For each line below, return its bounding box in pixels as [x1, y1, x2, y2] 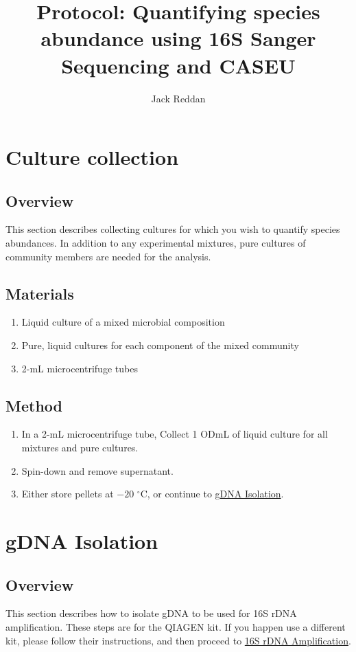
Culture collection [5, 143, 179, 171]
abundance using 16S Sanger [40, 24, 316, 52]
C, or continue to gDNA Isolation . [140, 486, 284, 501]
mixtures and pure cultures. [21, 440, 139, 455]
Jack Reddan [151, 91, 206, 105]
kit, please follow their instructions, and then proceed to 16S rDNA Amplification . [5, 633, 351, 647]
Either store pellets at [21, 486, 114, 501]
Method [5, 394, 62, 416]
